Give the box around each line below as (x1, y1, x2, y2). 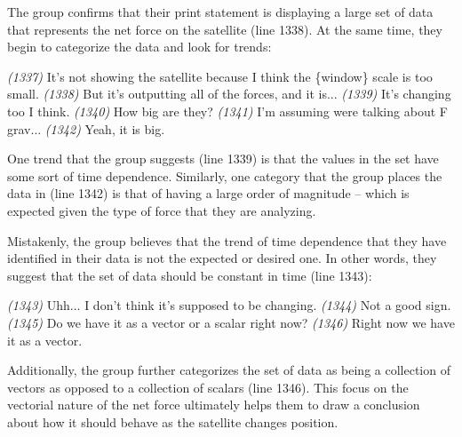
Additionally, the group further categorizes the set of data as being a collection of (7, 361, 450, 379)
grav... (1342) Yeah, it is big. (7, 119, 165, 138)
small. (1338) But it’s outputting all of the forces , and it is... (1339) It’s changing (7, 84, 451, 103)
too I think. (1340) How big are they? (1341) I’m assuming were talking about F (7, 101, 448, 120)
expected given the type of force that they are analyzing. (7, 201, 316, 219)
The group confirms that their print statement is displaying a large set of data (7, 3, 434, 20)
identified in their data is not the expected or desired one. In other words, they (7, 249, 437, 267)
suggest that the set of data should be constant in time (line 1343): (7, 266, 372, 284)
